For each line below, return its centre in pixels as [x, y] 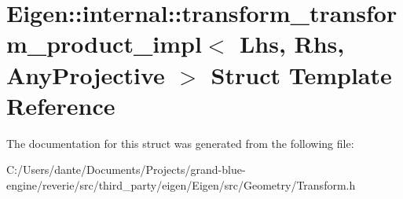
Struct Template [301, 74]
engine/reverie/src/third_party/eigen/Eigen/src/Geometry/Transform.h [181, 184]
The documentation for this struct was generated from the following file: [180, 143]
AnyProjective [86, 74]
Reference [61, 105]
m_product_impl [104, 44]
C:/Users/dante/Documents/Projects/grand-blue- [126, 170]
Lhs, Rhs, [292, 44]
